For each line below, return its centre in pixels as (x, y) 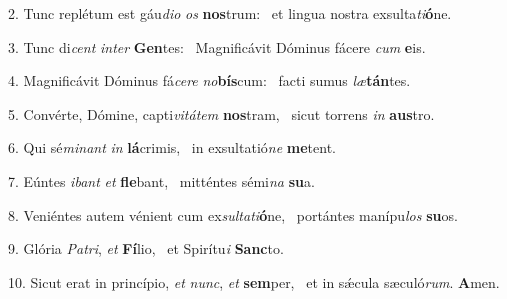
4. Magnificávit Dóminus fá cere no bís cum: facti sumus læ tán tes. (209, 80)
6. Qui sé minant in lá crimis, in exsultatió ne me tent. (172, 147)
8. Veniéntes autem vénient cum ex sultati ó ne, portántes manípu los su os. (233, 214)
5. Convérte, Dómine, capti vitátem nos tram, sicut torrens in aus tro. (221, 113)
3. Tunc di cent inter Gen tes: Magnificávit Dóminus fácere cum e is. (217, 46)
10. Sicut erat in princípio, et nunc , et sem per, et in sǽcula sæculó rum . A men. (254, 281)
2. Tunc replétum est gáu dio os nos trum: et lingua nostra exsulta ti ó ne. (230, 13)
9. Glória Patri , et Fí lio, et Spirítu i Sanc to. (146, 248)
